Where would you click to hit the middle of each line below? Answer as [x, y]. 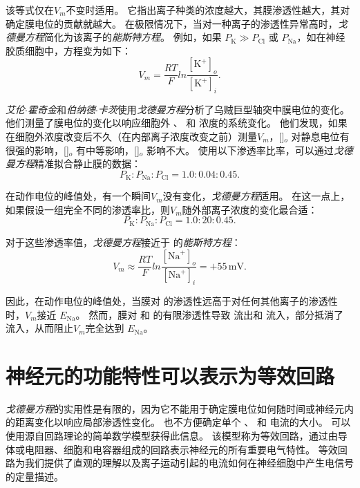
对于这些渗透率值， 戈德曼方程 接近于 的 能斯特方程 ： [123, 242]
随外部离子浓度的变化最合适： [250, 209]
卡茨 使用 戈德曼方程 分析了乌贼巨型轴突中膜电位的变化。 [224, 109]
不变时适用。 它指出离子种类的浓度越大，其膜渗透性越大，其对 [208, 10]
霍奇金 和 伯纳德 [61, 109]
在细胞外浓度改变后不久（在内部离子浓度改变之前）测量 [131, 137]
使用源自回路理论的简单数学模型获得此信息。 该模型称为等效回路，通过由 [172, 436]
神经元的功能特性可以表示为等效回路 [170, 375]
